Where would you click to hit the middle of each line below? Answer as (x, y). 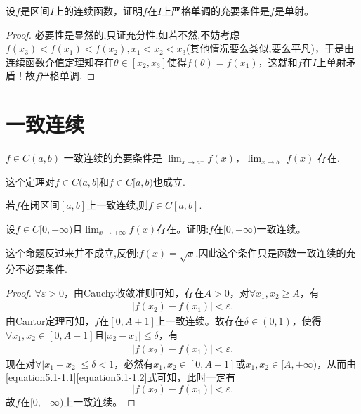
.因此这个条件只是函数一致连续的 (271, 253)
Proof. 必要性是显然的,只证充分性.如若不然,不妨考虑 (123, 34)
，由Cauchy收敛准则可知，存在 (134, 292)
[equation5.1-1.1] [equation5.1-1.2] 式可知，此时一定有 (121, 377)
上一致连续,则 (118, 205)
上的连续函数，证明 (99, 11)
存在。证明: (183, 228)
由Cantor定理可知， (50, 321)
